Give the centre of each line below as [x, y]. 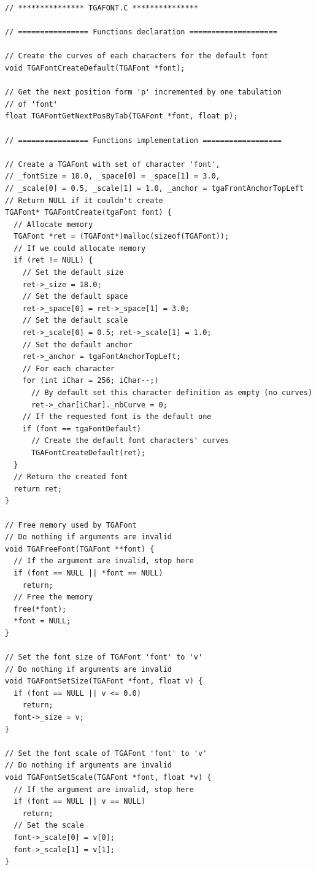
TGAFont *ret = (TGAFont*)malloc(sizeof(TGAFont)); [121, 237]
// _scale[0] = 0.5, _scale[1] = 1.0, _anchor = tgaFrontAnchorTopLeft [154, 188]
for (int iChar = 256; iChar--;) [91, 381]
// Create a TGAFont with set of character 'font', [113, 164]
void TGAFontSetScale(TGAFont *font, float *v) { [108, 777]
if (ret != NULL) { [53, 260]
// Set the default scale [75, 321]
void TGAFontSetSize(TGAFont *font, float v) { [104, 681]
